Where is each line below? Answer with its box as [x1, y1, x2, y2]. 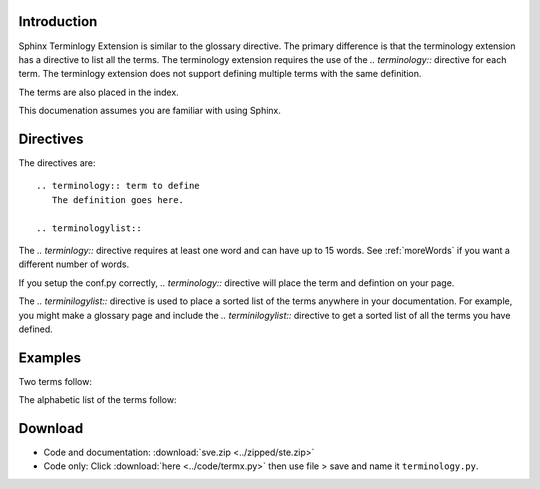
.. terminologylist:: [36, 222, 142, 234]
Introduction [18, 13, 98, 30]
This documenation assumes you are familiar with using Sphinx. [18, 105, 282, 117]
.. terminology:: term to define [36, 180, 200, 192]
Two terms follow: [18, 375, 92, 387]
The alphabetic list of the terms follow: [18, 394, 177, 406]
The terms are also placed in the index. [18, 86, 179, 98]
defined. [18, 323, 54, 335]
